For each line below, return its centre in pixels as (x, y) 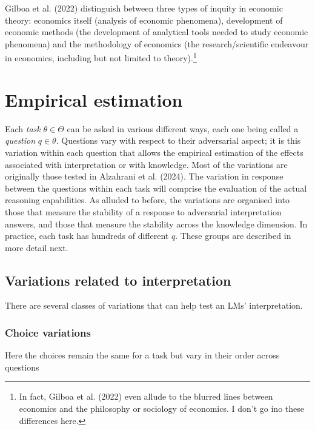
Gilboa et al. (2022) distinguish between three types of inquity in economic (144, 8)
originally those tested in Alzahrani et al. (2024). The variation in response (144, 176)
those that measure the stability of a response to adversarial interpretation (143, 211)
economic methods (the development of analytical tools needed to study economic (157, 32)
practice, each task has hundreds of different (87, 236)
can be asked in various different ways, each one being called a (183, 128)
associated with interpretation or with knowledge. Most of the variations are (146, 164)
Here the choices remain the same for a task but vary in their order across (142, 355)
